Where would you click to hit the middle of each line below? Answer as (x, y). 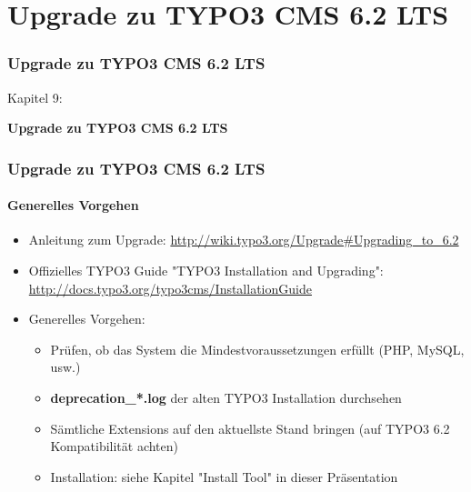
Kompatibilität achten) (114, 446)
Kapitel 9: (35, 97)
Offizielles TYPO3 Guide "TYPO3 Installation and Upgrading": (206, 271)
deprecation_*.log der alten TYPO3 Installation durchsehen (226, 397)
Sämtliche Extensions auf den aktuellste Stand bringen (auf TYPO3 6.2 (250, 428)
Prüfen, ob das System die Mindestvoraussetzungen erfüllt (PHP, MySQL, (257, 349)
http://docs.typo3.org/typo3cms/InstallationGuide (170, 288)
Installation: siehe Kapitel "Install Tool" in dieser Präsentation (224, 476)
